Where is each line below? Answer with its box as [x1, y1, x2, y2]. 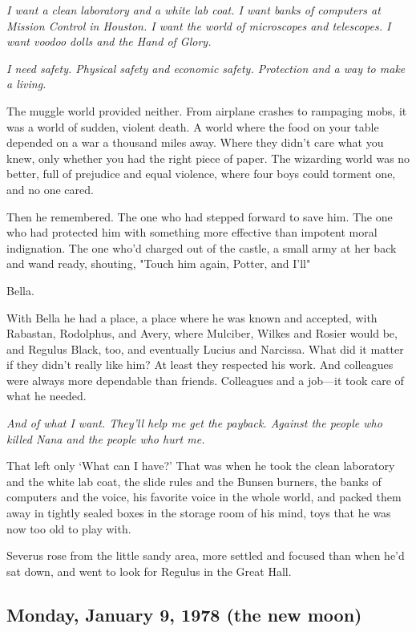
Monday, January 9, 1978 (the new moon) [6, 602, 362, 626]
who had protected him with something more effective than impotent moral [6, 224, 378, 241]
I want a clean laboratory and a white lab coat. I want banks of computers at [6, 2, 381, 18]
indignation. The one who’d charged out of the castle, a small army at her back [6, 239, 397, 256]
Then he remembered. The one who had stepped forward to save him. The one [6, 208, 393, 225]
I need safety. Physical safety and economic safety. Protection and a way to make [6, 59, 406, 76]
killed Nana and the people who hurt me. [6, 430, 205, 447]
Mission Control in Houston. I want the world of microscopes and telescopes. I [6, 17, 391, 34]
